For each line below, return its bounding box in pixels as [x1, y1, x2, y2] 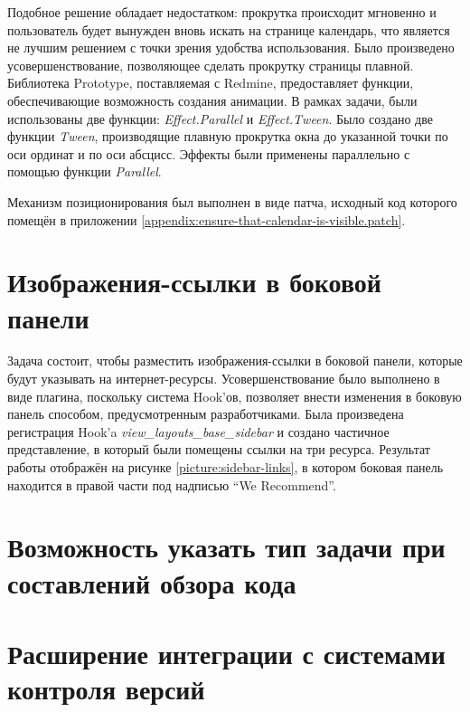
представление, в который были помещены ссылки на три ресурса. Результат [7, 440, 430, 459]
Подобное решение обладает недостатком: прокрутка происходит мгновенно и [7, 3, 437, 21]
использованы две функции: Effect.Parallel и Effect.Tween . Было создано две [7, 109, 433, 128]
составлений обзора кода [7, 564, 296, 601]
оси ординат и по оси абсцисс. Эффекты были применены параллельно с [7, 144, 410, 163]
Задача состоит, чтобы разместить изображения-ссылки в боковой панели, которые [7, 351, 463, 370]
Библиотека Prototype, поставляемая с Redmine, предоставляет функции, [7, 73, 414, 92]
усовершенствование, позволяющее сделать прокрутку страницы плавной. [7, 55, 414, 74]
